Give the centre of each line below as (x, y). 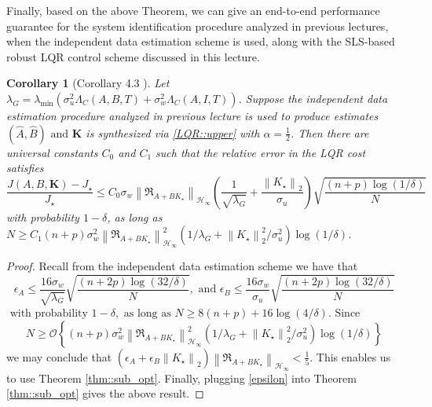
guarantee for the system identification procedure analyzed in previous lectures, (198, 26)
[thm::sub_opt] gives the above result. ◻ (105, 393)
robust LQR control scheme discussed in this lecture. (133, 56)
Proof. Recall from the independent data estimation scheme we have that (182, 266)
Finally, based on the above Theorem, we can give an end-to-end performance (193, 10)
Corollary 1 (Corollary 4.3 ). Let (88, 83)
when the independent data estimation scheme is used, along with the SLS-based (201, 41)
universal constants (52, 152)
